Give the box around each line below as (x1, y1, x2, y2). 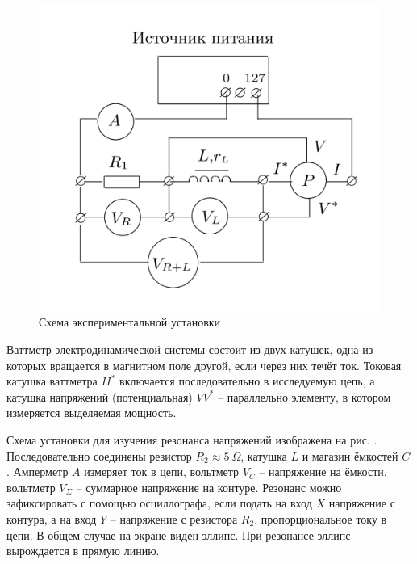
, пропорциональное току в (254, 510, 387, 527)
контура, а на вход (6, 510, 97, 527)
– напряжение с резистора (110, 510, 238, 527)
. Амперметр (6, 463, 69, 480)
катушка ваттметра (6, 372, 98, 389)
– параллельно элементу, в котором (218, 388, 391, 405)
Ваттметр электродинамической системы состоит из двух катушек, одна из (6, 340, 373, 357)
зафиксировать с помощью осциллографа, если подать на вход (6, 495, 312, 511)
